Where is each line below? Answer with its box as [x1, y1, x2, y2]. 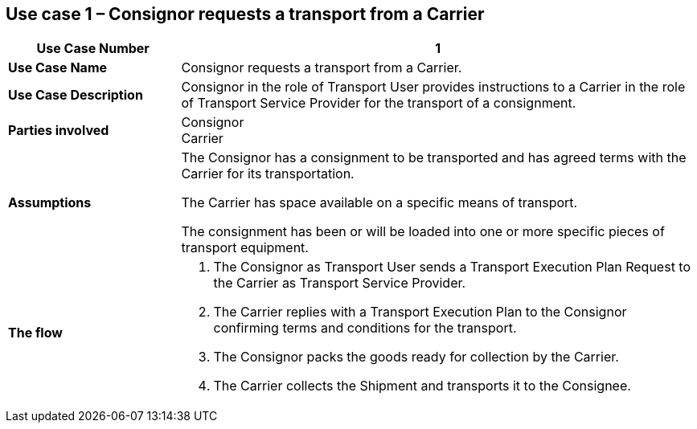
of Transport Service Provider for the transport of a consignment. [181, 95, 576, 112]
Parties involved [8, 122, 109, 139]
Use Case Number [36, 40, 150, 57]
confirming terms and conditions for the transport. [213, 320, 517, 337]
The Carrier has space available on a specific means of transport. [181, 194, 578, 211]
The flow [8, 325, 63, 341]
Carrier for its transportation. [181, 165, 355, 182]
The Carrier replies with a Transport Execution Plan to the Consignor [213, 304, 627, 321]
